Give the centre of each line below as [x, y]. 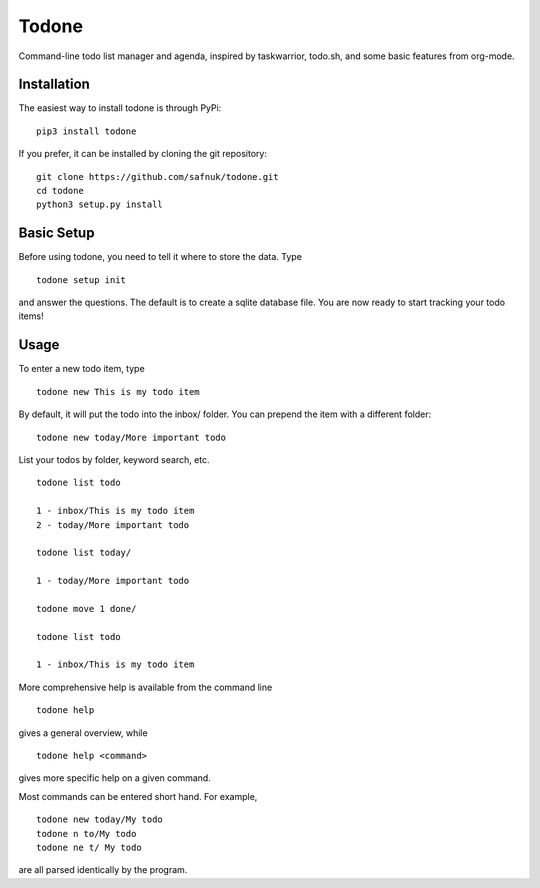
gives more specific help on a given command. [115, 778]
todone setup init [81, 279]
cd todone [60, 191]
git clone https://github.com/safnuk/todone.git [157, 176]
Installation [54, 84]
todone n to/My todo [86, 833]
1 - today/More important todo [113, 581]
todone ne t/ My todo [89, 847]
